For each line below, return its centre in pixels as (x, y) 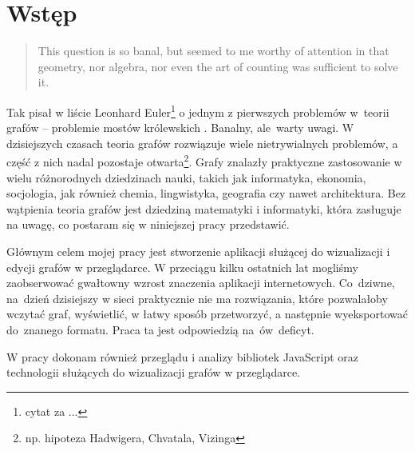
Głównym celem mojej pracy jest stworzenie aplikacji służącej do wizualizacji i (198, 251)
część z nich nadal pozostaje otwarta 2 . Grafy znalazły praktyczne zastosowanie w (204, 160)
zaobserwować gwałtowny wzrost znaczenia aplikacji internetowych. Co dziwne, (201, 283)
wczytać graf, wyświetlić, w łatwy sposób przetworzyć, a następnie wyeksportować (207, 314)
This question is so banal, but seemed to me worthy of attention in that (213, 51)
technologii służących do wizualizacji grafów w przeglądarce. (154, 372)
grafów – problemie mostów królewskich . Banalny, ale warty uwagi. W (180, 128)
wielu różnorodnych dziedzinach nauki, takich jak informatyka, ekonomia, (186, 177)
